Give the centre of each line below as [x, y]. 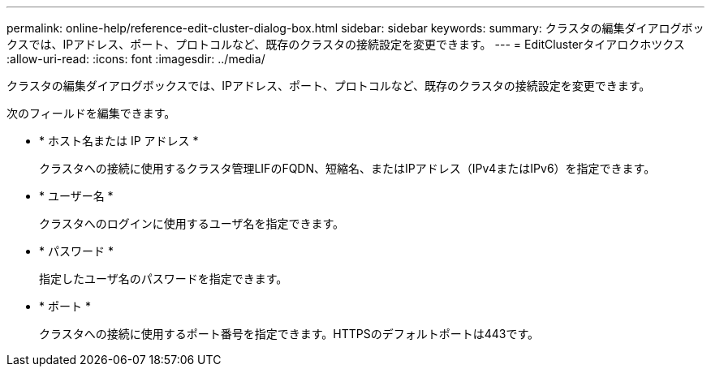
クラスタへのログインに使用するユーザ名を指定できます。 [192, 223]
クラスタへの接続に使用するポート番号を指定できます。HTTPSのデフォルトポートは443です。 [289, 334]
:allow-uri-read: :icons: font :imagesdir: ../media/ [136, 59]
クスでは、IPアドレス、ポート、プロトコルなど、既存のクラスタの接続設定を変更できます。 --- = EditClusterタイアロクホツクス [346, 44]
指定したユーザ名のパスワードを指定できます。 [164, 279]
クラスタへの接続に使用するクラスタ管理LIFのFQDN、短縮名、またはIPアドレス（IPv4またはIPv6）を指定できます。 [347, 168]
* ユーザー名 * [76, 196]
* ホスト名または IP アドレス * [119, 141]
